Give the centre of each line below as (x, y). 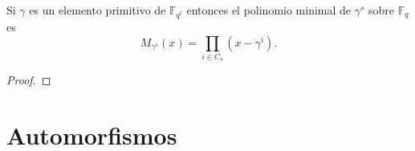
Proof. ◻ (29, 80)
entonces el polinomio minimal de (269, 10)
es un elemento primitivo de (98, 10)
